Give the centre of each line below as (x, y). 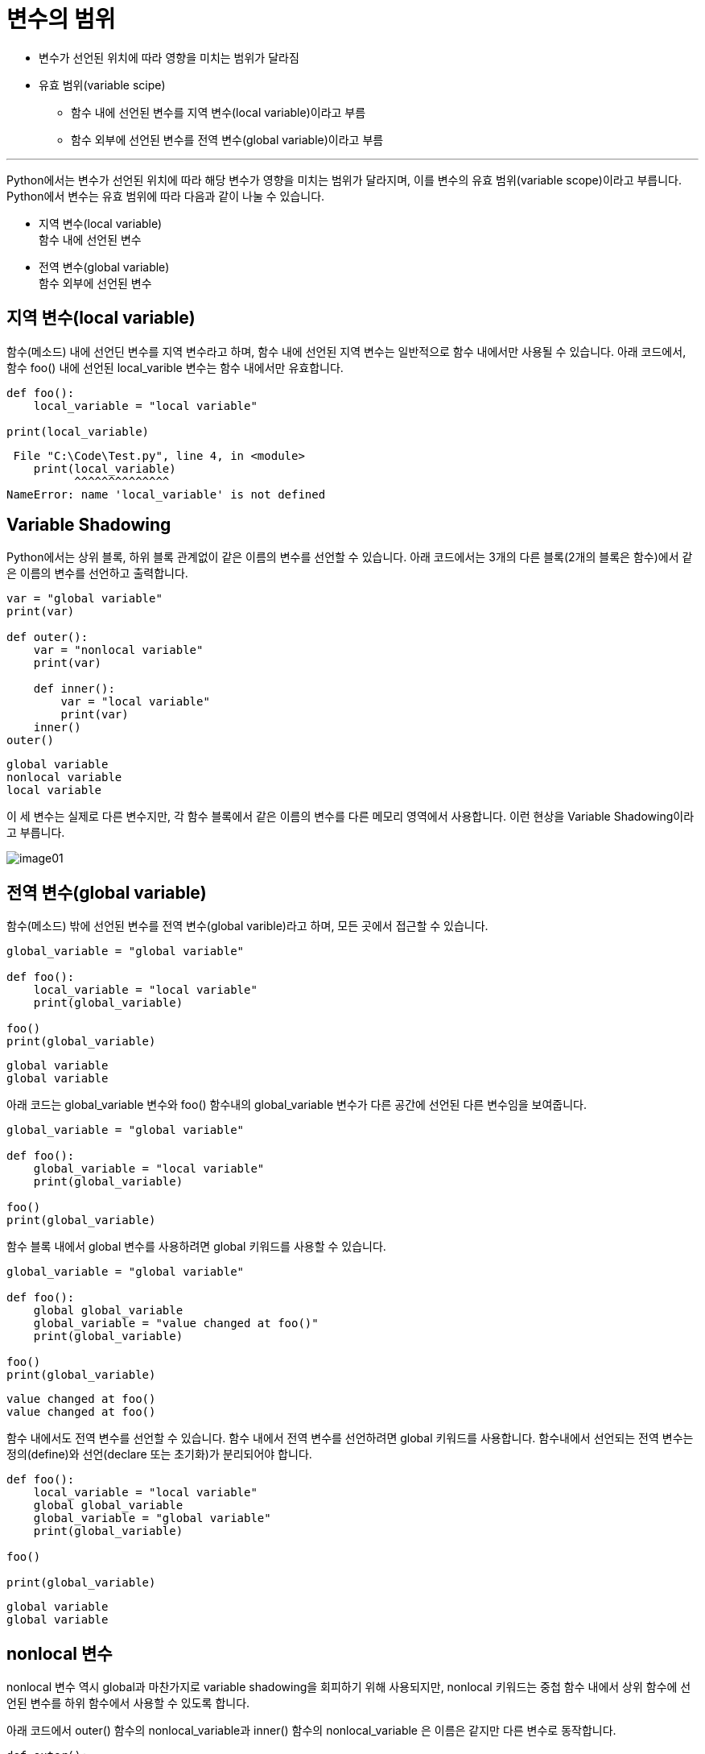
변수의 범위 (61, 19)
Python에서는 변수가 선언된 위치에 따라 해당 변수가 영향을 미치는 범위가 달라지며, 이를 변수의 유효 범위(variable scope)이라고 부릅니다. (344, 180)
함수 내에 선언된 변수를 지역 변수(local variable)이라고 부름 (219, 112)
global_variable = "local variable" (149, 1169)
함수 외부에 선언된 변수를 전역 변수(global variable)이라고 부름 (227, 139)
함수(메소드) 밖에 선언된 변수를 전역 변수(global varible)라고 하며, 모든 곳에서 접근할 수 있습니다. (247, 926)
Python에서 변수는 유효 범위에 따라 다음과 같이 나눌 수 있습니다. (166, 196)
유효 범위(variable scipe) (102, 85)
